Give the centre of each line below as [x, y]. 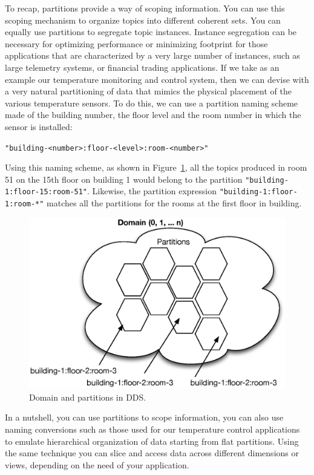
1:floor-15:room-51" [46, 192]
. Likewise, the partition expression [152, 191]
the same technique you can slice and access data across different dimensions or [152, 453]
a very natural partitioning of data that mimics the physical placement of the [148, 91]
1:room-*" [25, 204]
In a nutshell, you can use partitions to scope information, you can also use [144, 417]
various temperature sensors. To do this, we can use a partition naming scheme [152, 103]
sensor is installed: [39, 126]
